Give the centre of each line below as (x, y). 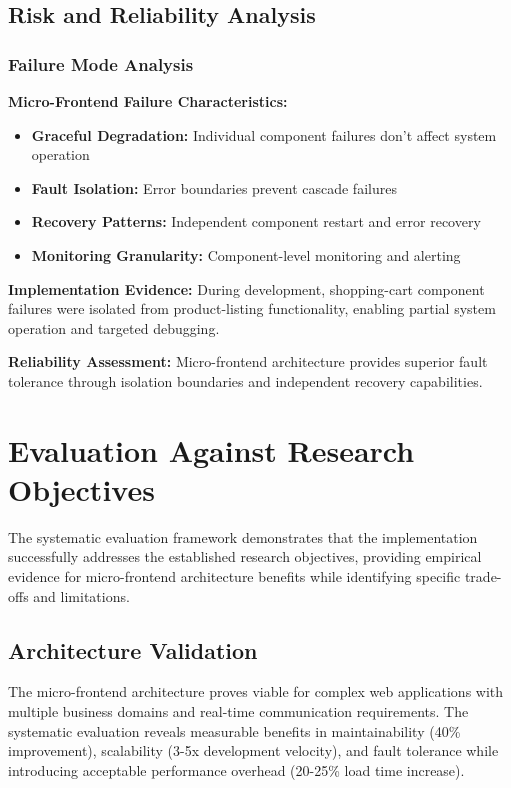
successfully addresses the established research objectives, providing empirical (245, 556)
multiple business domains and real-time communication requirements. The (238, 711)
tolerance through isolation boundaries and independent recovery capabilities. (245, 380)
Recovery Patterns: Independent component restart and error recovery (256, 221)
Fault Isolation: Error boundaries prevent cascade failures (214, 187)
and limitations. (81, 595)
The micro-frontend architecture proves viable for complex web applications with (256, 691)
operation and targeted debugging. (114, 327)
